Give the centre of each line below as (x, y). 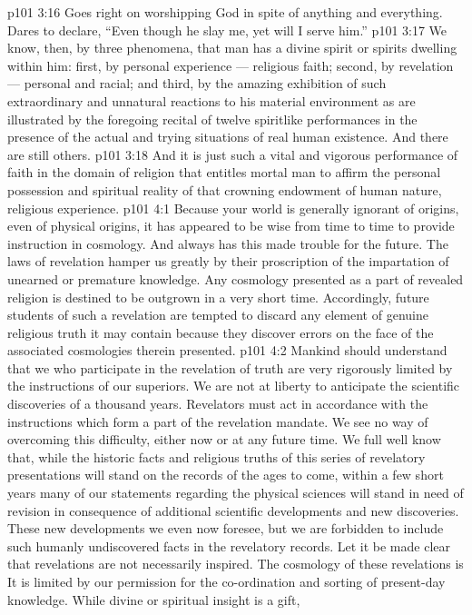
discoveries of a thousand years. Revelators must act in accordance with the (218, 404)
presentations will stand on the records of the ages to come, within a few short (226, 475)
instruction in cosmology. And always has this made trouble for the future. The (228, 243)
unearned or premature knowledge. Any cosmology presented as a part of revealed (236, 278)
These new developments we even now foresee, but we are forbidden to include (226, 528)
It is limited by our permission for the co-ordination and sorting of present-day (226, 581)
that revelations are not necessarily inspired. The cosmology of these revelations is (236, 564)
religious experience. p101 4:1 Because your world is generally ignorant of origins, (233, 208)
